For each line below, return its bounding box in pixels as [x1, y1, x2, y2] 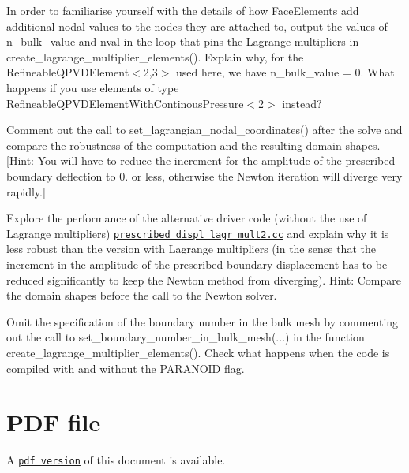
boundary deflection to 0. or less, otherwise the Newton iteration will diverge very [6, 167, 403, 184]
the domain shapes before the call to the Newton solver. [6, 287, 277, 304]
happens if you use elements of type [6, 79, 179, 95]
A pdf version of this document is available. [6, 452, 226, 468]
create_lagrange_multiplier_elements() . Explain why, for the [6, 48, 304, 65]
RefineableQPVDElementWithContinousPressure [6, 95, 244, 111]
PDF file [6, 406, 101, 438]
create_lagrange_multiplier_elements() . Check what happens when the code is [6, 344, 390, 360]
